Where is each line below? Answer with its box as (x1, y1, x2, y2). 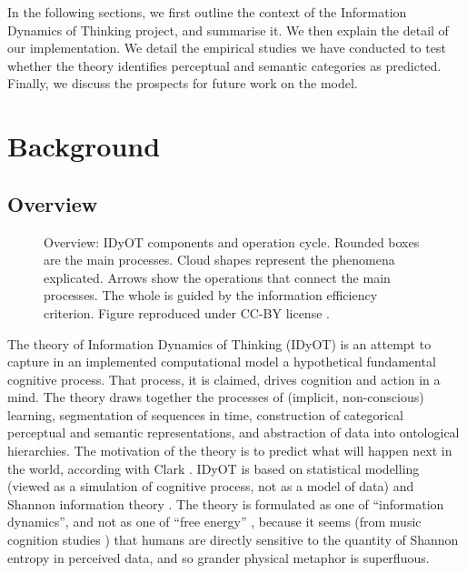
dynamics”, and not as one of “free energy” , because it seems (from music (7, 512, 422, 531)
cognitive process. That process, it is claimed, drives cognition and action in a (7, 369, 441, 388)
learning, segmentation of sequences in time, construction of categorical (7, 405, 403, 424)
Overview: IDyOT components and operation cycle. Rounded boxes (44, 232, 420, 251)
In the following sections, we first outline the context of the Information (7, 3, 407, 21)
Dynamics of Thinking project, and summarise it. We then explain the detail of (7, 20, 449, 39)
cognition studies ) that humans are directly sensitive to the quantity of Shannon (7, 530, 459, 549)
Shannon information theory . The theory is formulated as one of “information (7, 494, 444, 513)
